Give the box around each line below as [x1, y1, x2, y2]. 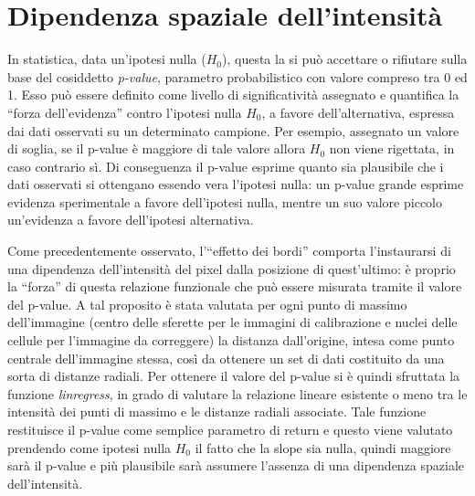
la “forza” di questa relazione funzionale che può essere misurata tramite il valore [7, 277, 462, 296]
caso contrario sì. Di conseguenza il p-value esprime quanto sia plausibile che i [7, 156, 444, 175]
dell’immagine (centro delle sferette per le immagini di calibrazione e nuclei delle [7, 312, 458, 332]
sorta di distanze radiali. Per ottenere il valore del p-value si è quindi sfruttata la [7, 366, 460, 385]
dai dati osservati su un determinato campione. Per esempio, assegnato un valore [7, 121, 459, 140]
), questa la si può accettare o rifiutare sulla [221, 49, 468, 69]
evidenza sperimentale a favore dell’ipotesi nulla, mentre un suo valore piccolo [7, 192, 442, 211]
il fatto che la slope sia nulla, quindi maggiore [195, 438, 451, 457]
